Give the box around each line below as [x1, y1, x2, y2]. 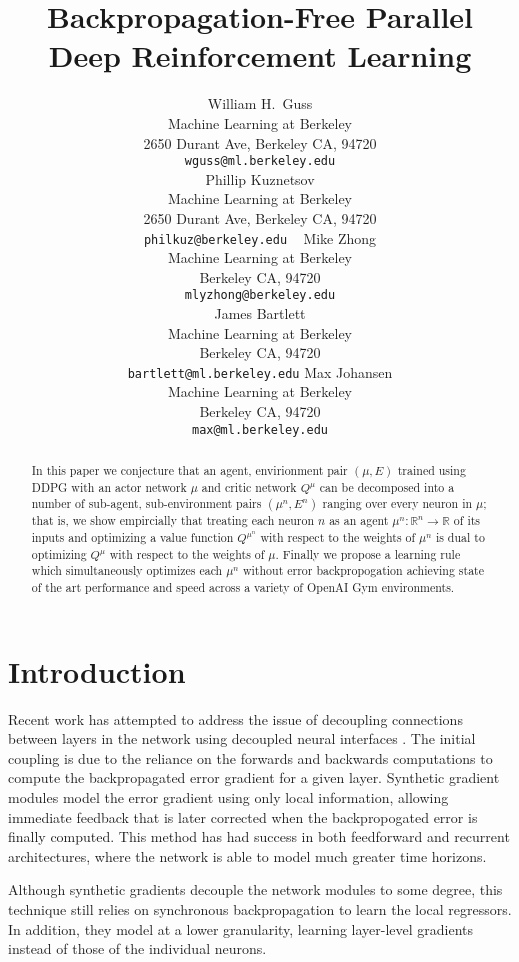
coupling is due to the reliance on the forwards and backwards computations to [8, 747, 493, 768]
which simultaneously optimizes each [31, 562, 223, 579]
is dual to [435, 529, 485, 546]
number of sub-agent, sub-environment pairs [31, 495, 262, 512]
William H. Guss [207, 93, 313, 114]
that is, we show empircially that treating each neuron [31, 512, 315, 529]
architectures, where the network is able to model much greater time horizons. [8, 845, 487, 866]
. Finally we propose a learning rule [275, 545, 461, 562]
